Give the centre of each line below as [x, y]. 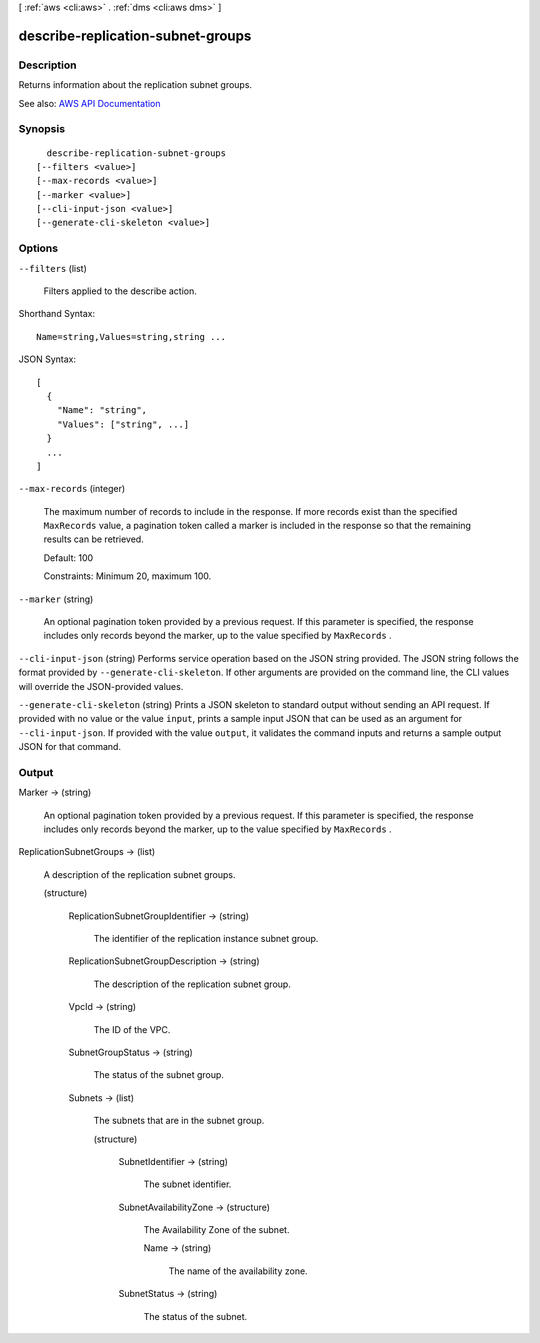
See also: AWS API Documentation [89, 103]
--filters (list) [52, 268]
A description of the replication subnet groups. [139, 874]
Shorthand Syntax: [56, 314]
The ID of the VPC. [132, 1029]
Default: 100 [68, 557]
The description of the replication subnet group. [192, 984]
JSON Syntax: [47, 359]
